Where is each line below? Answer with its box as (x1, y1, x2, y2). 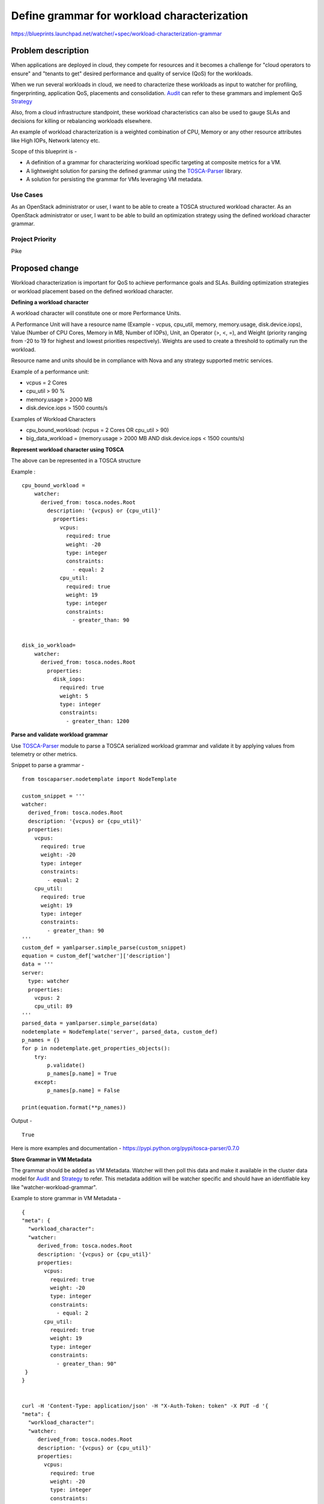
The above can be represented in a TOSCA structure (11, 457, 141, 464)
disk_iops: (53, 676, 85, 682)
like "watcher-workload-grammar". (11, 1183, 97, 1191)
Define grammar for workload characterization (11, 9, 248, 22)
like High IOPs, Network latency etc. (11, 137, 100, 144)
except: (34, 1079, 57, 1085)
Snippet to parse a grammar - (11, 762, 85, 769)
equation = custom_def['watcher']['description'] (22, 952, 171, 960)
